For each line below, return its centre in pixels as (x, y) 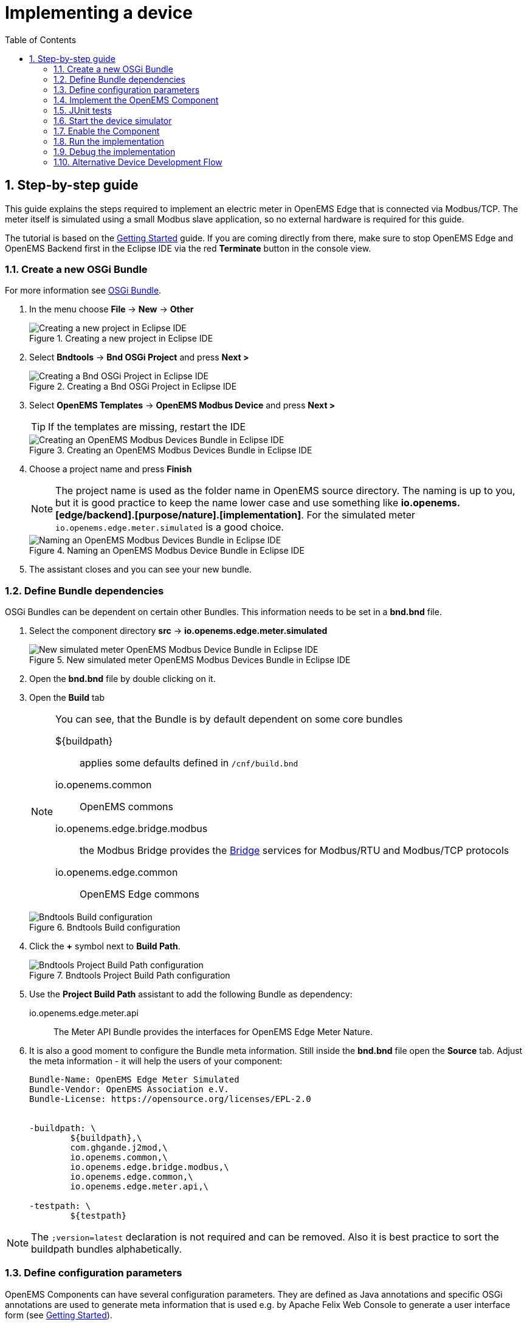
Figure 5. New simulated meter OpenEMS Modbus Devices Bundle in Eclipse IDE (190, 660)
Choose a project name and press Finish (111, 469)
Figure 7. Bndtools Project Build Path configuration (130, 976)
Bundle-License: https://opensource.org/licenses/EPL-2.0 (170, 1099)
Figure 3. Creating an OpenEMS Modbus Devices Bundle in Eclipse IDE (171, 450)
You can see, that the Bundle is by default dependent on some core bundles (229, 719)
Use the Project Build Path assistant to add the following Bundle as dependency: (191, 994)
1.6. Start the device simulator (113, 120)
